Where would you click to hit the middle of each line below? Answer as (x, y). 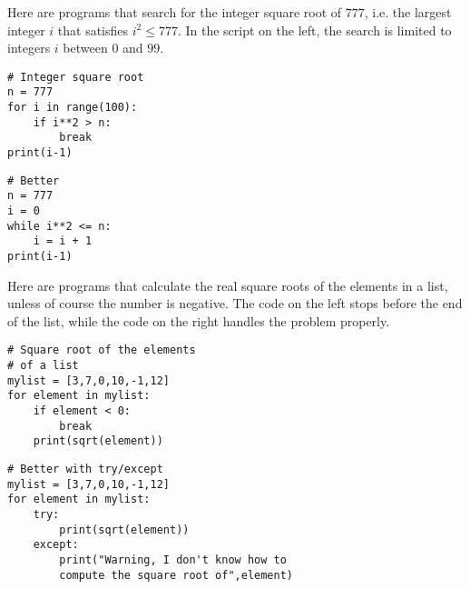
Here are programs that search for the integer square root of (175, 12)
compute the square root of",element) (176, 575)
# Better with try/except (85, 469)
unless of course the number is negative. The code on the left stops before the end (235, 303)
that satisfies (93, 30)
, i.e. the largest (408, 12)
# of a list (43, 366)
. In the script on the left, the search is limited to (314, 30)
